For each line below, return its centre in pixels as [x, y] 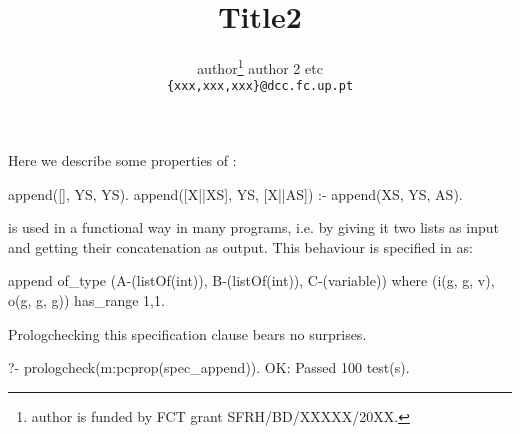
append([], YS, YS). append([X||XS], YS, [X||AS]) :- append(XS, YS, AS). [235, 193]
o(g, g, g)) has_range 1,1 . [86, 300]
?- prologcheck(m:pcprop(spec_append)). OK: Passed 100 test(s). [209, 367]
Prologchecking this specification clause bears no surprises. [187, 333]
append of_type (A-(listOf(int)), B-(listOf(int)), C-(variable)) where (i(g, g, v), [251, 280]
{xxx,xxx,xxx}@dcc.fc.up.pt [260, 86]
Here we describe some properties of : [122, 160]
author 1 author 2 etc [260, 66]
